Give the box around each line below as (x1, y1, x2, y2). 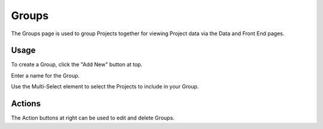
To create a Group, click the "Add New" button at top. (11, 61, 143, 68)
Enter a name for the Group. (11, 72, 80, 79)
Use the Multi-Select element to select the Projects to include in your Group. (11, 83, 199, 90)
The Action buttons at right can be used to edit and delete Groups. (11, 114, 175, 122)
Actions (11, 99, 41, 109)
